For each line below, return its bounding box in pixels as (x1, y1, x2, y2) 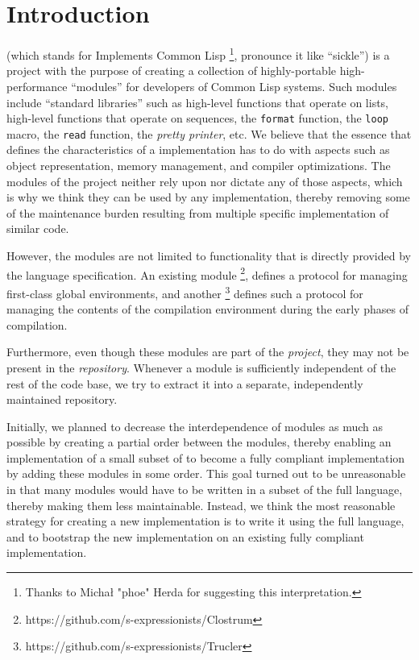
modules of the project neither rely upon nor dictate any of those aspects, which (6, 172, 403, 189)
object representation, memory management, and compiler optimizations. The (6, 157, 391, 174)
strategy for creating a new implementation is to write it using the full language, (6, 513, 404, 529)
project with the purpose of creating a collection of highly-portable (6, 62, 336, 79)
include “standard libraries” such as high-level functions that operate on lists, (6, 93, 388, 110)
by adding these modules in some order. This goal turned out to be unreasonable (6, 465, 406, 482)
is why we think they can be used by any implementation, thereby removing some (6, 189, 410, 205)
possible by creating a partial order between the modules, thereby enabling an (6, 434, 392, 450)
